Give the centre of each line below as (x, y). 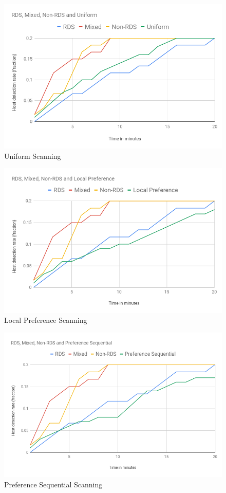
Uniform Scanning (33, 156)
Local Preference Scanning (46, 320)
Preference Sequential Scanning (53, 484)
